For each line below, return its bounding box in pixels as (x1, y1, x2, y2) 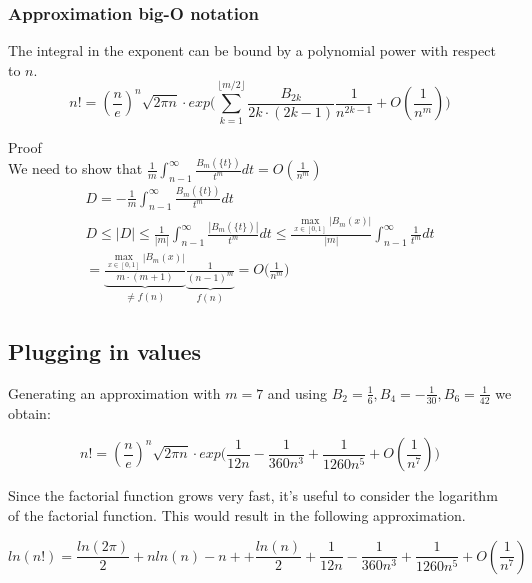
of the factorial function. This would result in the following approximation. (8, 504, 466, 525)
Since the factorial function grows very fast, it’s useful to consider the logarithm (8, 485, 498, 506)
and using (267, 382, 328, 403)
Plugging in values (8, 336, 202, 367)
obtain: (8, 402, 51, 423)
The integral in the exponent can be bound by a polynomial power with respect (8, 40, 496, 61)
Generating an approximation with (8, 382, 221, 403)
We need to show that (8, 158, 143, 179)
